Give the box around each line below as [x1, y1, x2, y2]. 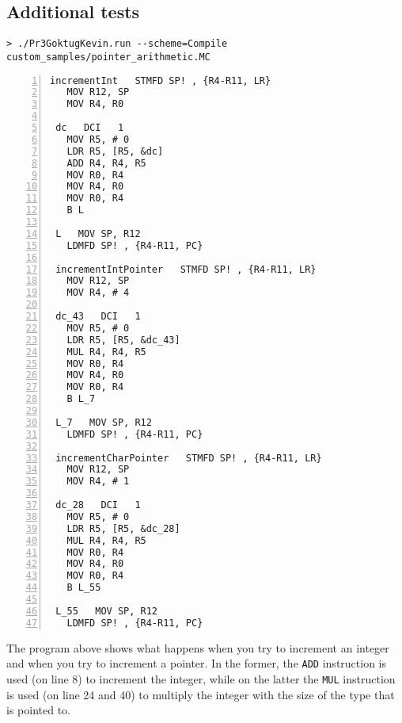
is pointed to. [6, 702, 70, 718]
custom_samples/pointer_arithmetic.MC [6, 51, 210, 63]
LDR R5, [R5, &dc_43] [66, 334, 180, 346]
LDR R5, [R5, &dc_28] [66, 522, 180, 534]
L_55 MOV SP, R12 [55, 605, 158, 617]
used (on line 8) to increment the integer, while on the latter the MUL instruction [6, 670, 396, 687]
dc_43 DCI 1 [55, 311, 141, 323]
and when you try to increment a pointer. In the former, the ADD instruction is [6, 655, 387, 671]
